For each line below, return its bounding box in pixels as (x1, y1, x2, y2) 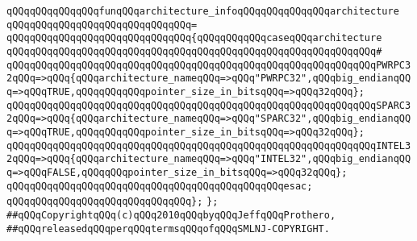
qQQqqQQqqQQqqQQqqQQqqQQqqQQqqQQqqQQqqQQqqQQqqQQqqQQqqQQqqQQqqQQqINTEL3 (6, 139, 411, 152)
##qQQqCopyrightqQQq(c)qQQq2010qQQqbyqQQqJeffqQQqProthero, (6, 209, 336, 221)
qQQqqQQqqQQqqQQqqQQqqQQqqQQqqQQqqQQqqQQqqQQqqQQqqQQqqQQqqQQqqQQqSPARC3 (6, 99, 411, 111)
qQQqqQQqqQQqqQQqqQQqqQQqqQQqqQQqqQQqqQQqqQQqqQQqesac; (6, 180, 313, 192)
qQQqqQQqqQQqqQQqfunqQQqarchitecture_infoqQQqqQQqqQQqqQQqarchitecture (6, 6, 399, 17)
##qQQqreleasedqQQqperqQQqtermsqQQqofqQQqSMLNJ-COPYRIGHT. (6, 222, 330, 235)
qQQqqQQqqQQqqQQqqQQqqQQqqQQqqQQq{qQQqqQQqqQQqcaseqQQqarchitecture (6, 32, 382, 44)
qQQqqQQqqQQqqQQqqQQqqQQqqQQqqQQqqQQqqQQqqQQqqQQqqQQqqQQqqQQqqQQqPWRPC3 (6, 59, 411, 71)
